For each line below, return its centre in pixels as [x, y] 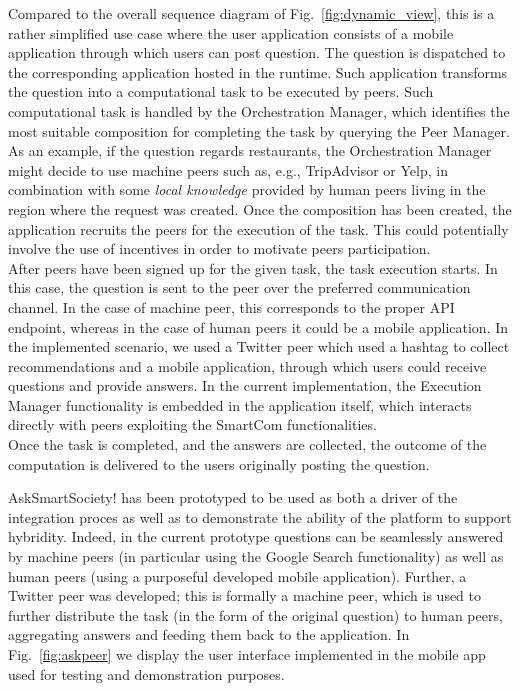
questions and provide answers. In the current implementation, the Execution [245, 385]
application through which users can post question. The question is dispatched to [257, 52]
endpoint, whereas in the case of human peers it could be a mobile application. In [258, 326]
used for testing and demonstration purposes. [146, 673]
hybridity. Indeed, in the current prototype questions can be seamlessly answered [256, 536]
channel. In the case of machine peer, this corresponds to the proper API [231, 306]
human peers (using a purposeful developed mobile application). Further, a [237, 575]
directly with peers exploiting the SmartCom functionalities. [192, 424]
